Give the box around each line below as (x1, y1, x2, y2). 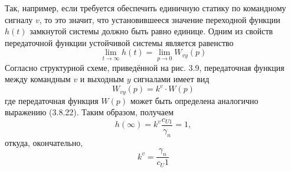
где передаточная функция (5, 94, 99, 106)
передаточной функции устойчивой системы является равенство (5, 36, 234, 48)
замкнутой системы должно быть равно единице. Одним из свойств (30, 25, 273, 37)
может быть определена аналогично (130, 94, 259, 106)
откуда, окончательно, (5, 136, 83, 148)
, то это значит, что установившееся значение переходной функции (39, 13, 280, 25)
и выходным (80, 73, 124, 85)
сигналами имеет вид (133, 73, 210, 85)
